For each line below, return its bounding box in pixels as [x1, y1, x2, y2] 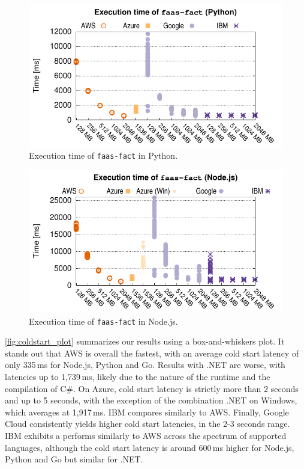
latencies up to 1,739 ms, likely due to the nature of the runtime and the [5, 370, 270, 382]
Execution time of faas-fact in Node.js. [29, 314, 178, 327]
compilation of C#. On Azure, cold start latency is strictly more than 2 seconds [5, 382, 299, 394]
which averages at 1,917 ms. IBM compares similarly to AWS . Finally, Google [5, 405, 289, 418]
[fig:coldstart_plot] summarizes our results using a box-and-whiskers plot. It [5, 335, 285, 348]
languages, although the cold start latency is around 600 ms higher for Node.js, [5, 441, 294, 453]
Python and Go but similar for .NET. [5, 453, 143, 465]
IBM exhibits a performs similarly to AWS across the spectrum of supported [5, 429, 287, 441]
